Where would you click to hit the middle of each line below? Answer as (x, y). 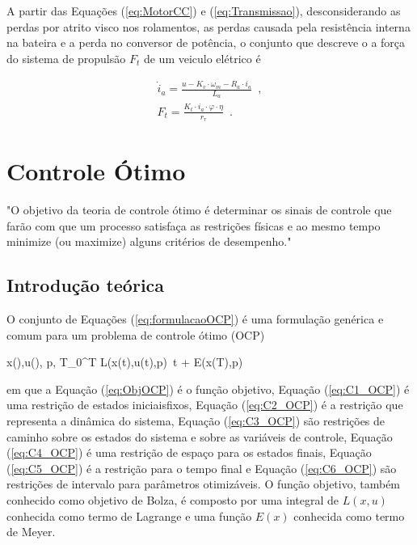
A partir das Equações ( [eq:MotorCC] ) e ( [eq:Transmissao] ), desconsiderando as (204, 11)
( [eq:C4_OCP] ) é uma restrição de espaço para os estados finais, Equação (189, 452)
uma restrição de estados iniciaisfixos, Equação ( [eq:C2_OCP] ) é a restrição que (205, 405)
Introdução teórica (86, 285)
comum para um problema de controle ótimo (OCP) (136, 334)
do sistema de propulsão (66, 58)
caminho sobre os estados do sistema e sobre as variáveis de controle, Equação (200, 436)
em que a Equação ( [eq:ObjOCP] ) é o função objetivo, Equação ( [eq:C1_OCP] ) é (208, 389)
